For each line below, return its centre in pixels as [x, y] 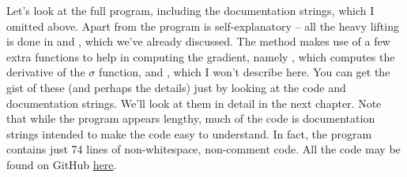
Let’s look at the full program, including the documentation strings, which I [190, 10]
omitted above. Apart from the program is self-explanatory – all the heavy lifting [203, 26]
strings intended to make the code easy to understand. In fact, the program [189, 133]
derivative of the [46, 72]
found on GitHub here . [62, 164]
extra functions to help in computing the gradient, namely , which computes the [201, 56]
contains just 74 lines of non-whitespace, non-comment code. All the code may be [203, 149]
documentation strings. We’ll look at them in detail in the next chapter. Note [194, 103]
